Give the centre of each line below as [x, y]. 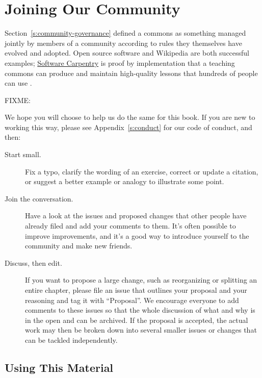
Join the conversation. [39, 198]
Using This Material [59, 367]
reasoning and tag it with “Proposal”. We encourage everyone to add [132, 300]
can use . [18, 83]
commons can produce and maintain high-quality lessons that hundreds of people [131, 73]
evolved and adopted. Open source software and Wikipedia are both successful [127, 53]
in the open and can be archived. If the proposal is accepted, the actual [137, 320]
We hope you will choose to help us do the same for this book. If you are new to [130, 117]
